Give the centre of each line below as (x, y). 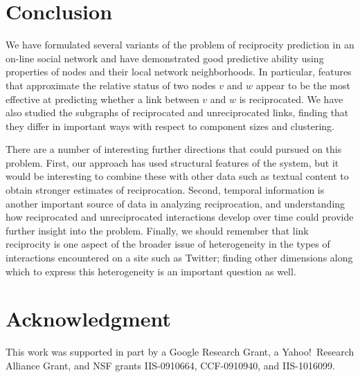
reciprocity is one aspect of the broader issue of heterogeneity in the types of (168, 244)
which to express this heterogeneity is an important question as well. (151, 271)
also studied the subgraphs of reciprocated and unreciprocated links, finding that (177, 112)
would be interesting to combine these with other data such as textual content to (177, 176)
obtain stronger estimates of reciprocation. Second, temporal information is (165, 190)
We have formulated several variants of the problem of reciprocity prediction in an (180, 45)
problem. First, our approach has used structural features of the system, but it (172, 162)
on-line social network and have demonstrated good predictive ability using (165, 58)
